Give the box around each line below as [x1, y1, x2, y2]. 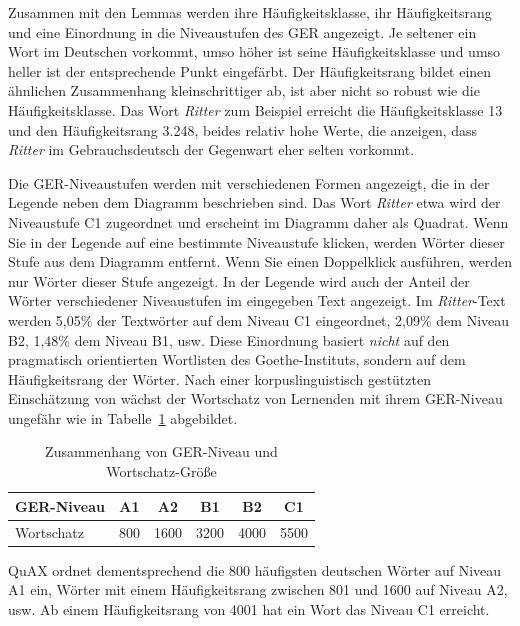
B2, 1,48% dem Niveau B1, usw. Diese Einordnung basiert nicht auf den [8, 329, 450, 350]
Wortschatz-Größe [106, 461, 217, 482]
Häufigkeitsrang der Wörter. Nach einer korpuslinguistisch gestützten [8, 368, 431, 389]
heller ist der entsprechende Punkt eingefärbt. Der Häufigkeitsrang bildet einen [8, 60, 492, 81]
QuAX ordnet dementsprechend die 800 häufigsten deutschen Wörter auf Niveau [8, 559, 502, 580]
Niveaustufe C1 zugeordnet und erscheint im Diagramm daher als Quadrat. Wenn [8, 211, 509, 232]
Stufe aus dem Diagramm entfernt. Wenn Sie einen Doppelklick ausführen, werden [8, 251, 512, 272]
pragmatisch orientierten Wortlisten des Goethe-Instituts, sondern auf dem [8, 349, 466, 370]
